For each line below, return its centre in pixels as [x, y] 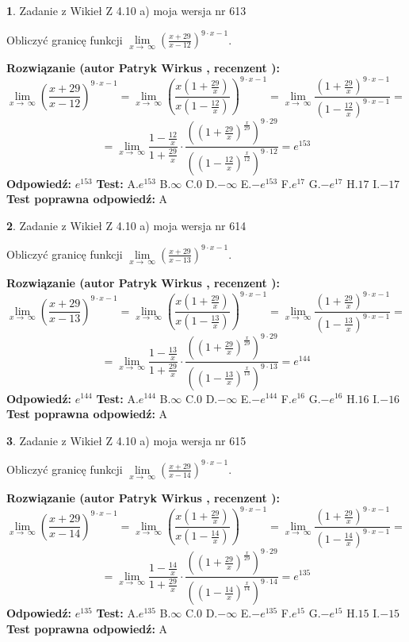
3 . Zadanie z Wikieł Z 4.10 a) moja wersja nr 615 [126, 440]
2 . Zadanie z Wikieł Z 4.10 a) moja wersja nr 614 [126, 225]
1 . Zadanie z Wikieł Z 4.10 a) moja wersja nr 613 [126, 10]
